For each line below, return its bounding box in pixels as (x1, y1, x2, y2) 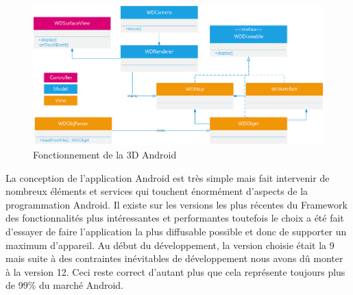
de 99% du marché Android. (5, 278, 123, 292)
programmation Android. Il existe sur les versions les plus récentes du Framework (5, 197, 348, 211)
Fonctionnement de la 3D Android (33, 147, 177, 162)
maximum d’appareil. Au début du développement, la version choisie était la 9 (5, 237, 334, 252)
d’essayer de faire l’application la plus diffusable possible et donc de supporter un (5, 224, 347, 239)
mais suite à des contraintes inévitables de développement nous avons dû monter (5, 251, 343, 265)
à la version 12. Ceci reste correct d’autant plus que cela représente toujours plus (5, 264, 345, 279)
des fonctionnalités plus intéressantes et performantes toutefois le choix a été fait (5, 211, 344, 225)
